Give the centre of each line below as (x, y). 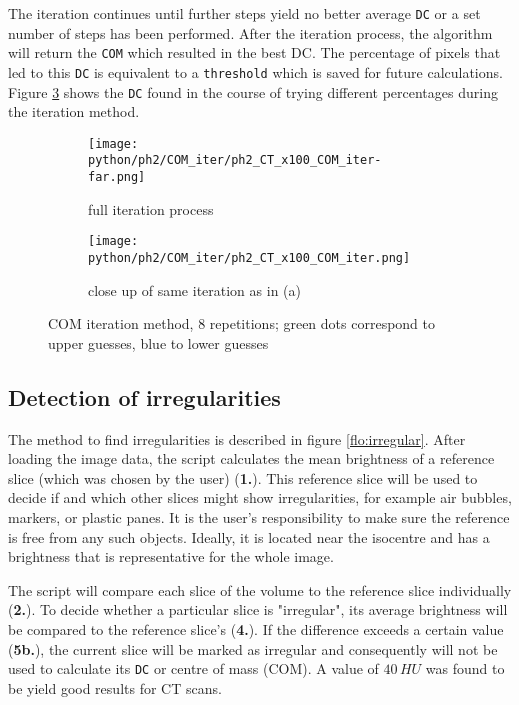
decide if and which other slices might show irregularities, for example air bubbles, (260, 497)
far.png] (117, 177)
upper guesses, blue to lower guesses (158, 342)
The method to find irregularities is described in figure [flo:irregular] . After (237, 438)
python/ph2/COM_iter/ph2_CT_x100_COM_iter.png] (249, 258)
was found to (465, 668)
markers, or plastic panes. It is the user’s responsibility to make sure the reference (259, 517)
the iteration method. (74, 111)
